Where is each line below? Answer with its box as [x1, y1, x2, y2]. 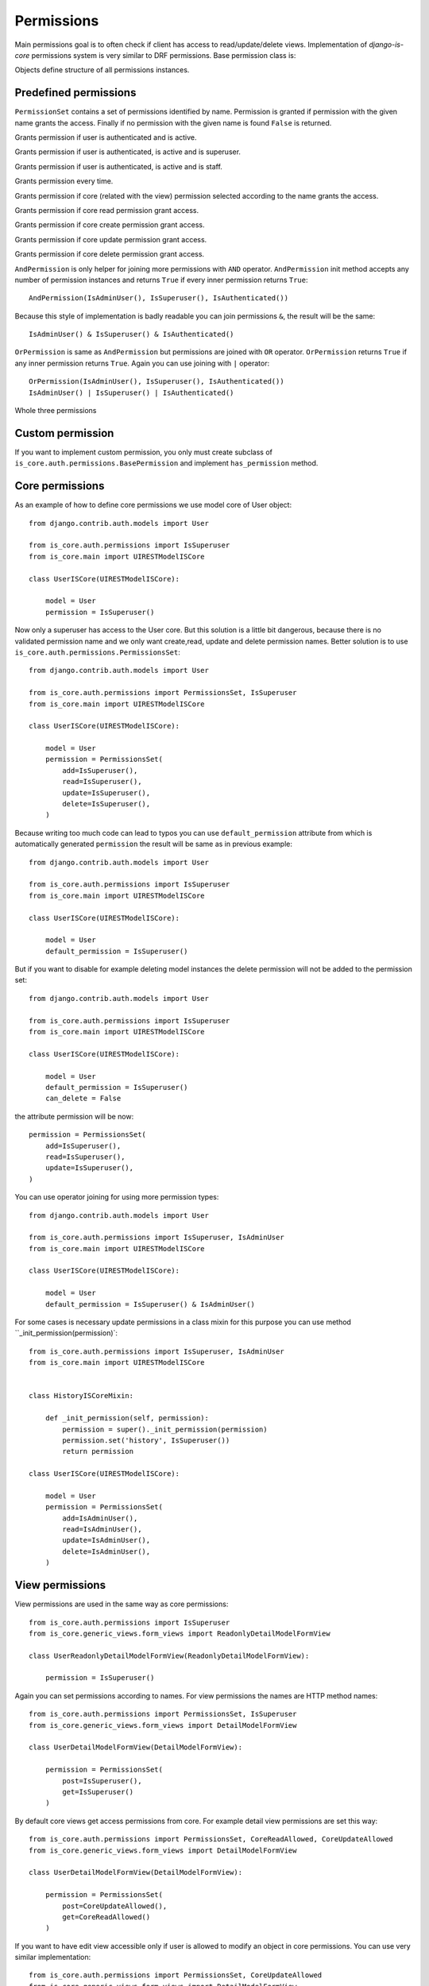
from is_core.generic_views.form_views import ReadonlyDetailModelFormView [29, 1629, 330, 1638]
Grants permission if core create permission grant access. [14, 220, 206, 230]
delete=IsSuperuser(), [62, 799, 151, 809]
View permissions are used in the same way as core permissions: [14, 1599, 229, 1609]
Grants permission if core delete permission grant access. [14, 249, 205, 259]
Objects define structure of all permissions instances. [14, 65, 190, 75]
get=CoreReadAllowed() [62, 1912, 151, 1922]
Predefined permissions [14, 86, 137, 99]
